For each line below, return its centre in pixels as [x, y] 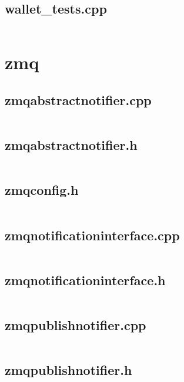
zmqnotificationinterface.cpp [92, 235]
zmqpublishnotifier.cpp [76, 324]
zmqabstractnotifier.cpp [78, 99]
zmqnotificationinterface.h [85, 280]
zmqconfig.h [42, 190]
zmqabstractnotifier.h [71, 145]
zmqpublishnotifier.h [68, 370]
